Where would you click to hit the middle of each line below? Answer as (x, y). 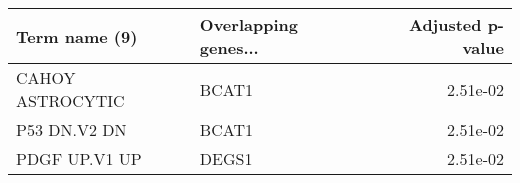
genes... (229, 47)
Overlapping (248, 24)
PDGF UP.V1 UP (79, 158)
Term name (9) (77, 36)
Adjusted (445, 24)
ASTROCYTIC (70, 100)
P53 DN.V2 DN (71, 129)
